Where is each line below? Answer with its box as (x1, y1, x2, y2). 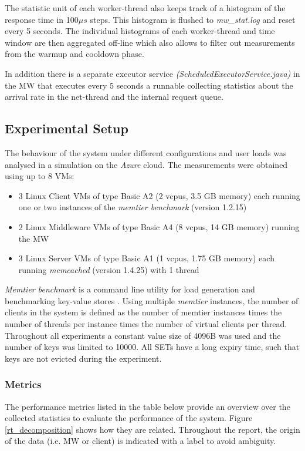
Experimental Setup (5, 119, 128, 137)
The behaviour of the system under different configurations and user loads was (5, 146, 287, 159)
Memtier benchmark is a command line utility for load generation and (5, 283, 255, 295)
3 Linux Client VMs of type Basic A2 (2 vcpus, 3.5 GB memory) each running (18, 189, 300, 201)
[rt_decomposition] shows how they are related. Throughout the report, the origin (5, 423, 300, 435)
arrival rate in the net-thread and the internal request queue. (5, 90, 223, 103)
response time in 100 (5, 13, 79, 25)
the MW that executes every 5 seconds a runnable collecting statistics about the (5, 79, 293, 91)
